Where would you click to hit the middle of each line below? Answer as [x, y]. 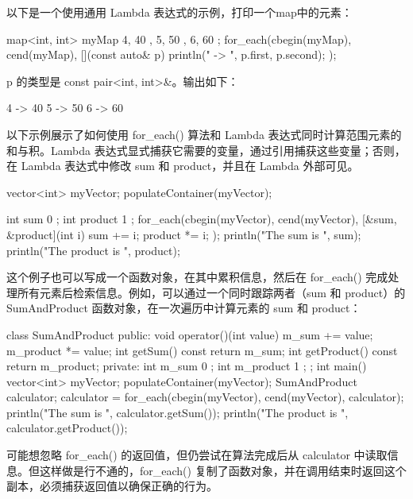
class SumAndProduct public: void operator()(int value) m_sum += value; [190, 334]
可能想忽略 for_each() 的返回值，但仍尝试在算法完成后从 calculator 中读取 [197, 455]
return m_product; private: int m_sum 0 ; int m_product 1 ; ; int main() [187, 366]
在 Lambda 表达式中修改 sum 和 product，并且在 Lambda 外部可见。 [183, 166]
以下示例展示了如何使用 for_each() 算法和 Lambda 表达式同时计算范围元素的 [204, 134]
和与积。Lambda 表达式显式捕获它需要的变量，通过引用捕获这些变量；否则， [206, 150]
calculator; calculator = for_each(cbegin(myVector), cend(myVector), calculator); [205, 397]
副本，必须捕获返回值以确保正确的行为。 [112, 486]
